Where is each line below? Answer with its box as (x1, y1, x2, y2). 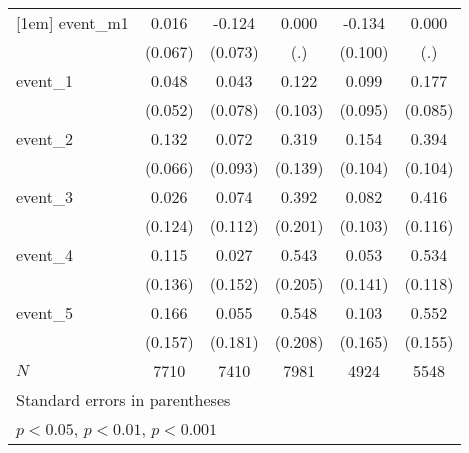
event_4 (16, 243, 73, 266)
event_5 (16, 301, 73, 324)
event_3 (16, 185, 73, 208)
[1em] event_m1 (16, 11, 129, 34)
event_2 (16, 127, 73, 150)
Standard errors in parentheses (16, 388, 231, 411)
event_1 (16, 69, 73, 92)
